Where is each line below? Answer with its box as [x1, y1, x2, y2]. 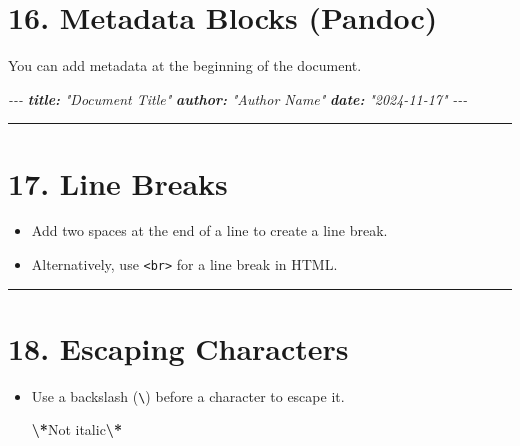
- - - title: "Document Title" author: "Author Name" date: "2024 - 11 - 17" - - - [8, 88, 468, 109]
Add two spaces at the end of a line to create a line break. [31, 220, 388, 241]
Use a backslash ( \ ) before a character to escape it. [31, 385, 345, 406]
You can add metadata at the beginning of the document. [8, 55, 362, 76]
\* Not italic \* [31, 419, 122, 440]
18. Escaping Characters [8, 327, 349, 368]
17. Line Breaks [8, 162, 228, 203]
